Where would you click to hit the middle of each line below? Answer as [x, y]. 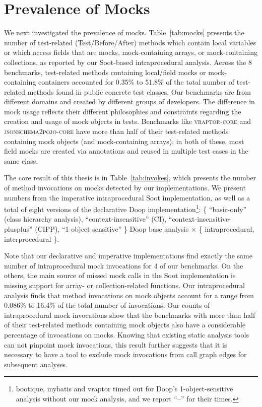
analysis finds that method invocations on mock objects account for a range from [129, 295]
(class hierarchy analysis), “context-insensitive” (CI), [85, 219]
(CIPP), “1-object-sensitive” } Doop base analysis [112, 229]
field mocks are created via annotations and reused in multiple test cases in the [126, 151]
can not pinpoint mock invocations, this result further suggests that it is [116, 344]
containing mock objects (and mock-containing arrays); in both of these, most [124, 141]
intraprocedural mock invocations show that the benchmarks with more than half [130, 315]
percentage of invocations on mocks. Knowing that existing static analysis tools [126, 334]
